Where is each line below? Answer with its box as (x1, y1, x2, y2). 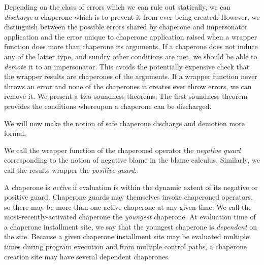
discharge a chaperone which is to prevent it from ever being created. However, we (4, 11, 260, 22)
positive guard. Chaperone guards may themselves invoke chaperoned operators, (4, 192, 253, 202)
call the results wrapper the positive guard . (4, 164, 137, 175)
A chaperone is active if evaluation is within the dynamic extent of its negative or (4, 181, 258, 192)
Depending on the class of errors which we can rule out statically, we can (4, 2, 231, 12)
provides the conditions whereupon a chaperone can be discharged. (4, 100, 212, 111)
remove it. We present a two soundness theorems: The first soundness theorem (4, 91, 248, 101)
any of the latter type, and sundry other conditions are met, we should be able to (4, 51, 257, 61)
